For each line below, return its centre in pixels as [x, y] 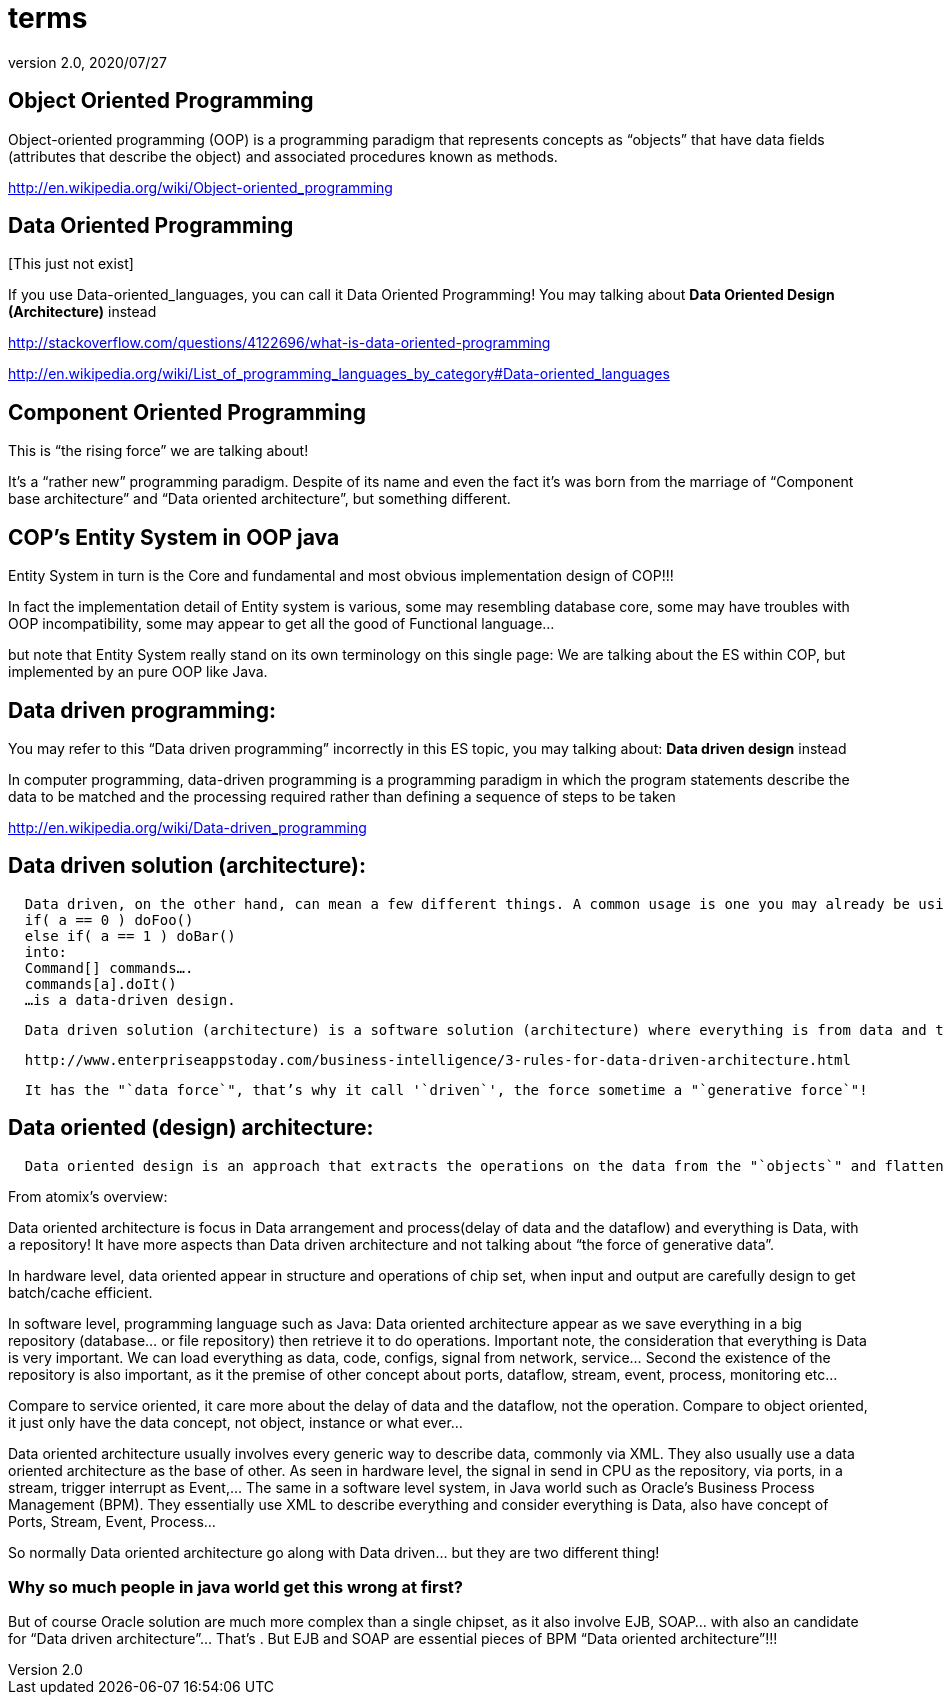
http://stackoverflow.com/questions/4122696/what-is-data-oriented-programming [279, 343]
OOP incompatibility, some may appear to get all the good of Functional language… [281, 624]
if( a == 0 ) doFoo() [109, 919]
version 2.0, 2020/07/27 [87, 62]
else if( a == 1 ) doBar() [130, 935]
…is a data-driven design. [130, 999]
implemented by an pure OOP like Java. [138, 672]
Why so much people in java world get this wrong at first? [235, 1587]
